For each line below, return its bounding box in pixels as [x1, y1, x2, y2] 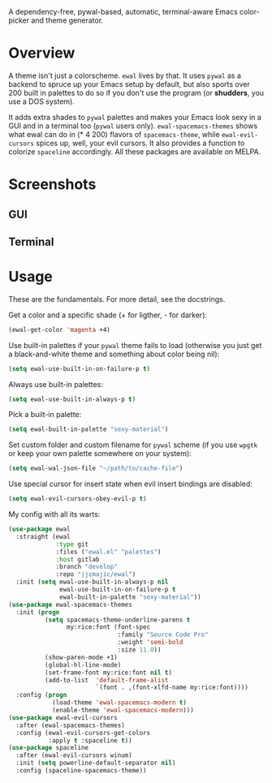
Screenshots [8, 175, 97, 194]
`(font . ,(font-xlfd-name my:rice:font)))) [95, 683, 249, 692]
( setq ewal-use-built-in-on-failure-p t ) [8, 364, 151, 372]
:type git [55, 540, 89, 549]
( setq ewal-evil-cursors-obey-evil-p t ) [8, 495, 148, 503]
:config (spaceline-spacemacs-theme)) [15, 767, 148, 775]
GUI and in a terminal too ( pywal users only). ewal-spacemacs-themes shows [8, 121, 258, 131]
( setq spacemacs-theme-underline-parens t [44, 616, 191, 624]
